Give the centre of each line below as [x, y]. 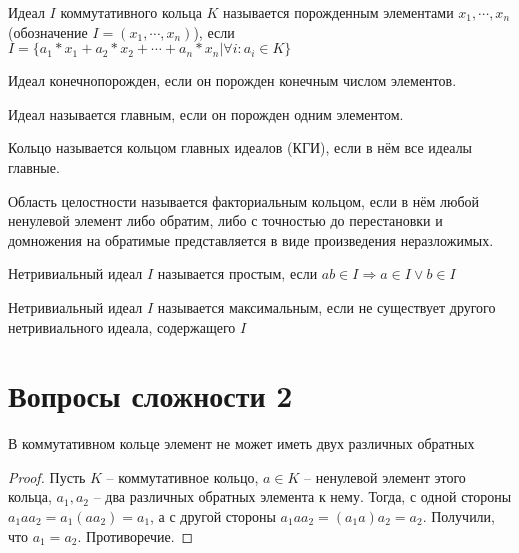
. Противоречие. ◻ [135, 535]
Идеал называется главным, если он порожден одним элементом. [206, 113]
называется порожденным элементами [338, 12]
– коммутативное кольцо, [182, 476]
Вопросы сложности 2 [150, 395]
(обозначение [48, 31]
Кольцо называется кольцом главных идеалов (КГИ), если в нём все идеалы [240, 147]
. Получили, [458, 516]
